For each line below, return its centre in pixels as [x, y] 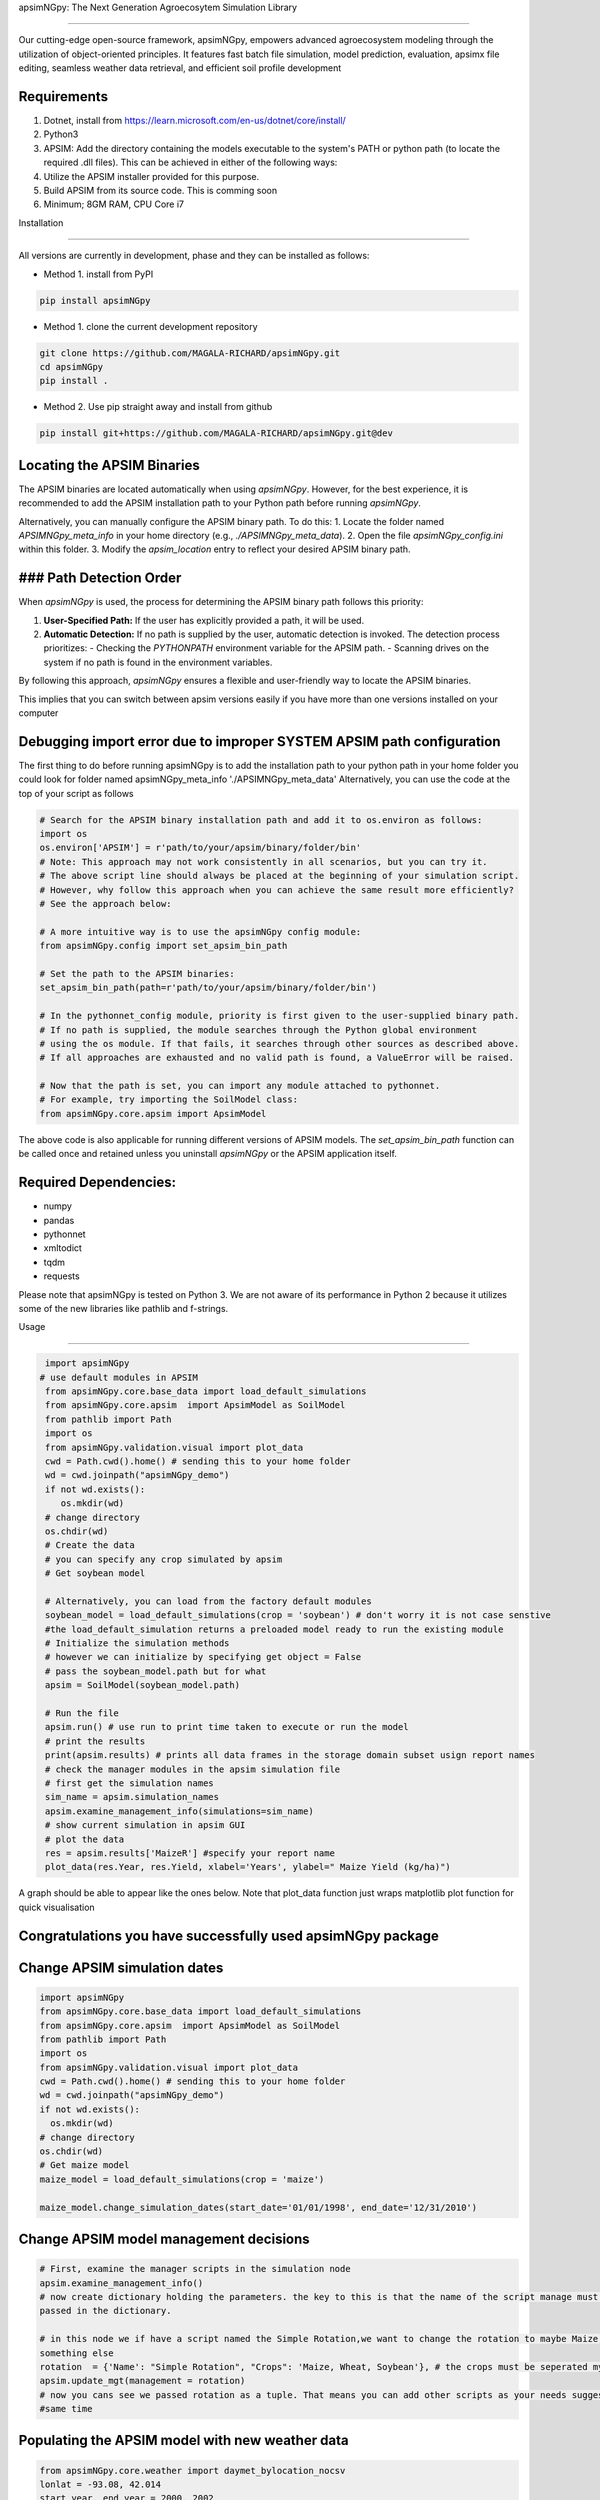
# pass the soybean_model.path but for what [156, 1671]
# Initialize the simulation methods [137, 1643]
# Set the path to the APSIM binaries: [137, 973]
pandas [59, 1220]
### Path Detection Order [100, 578]
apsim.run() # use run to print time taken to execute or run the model [227, 1727]
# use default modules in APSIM [119, 1377]
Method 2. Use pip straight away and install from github [158, 407]
